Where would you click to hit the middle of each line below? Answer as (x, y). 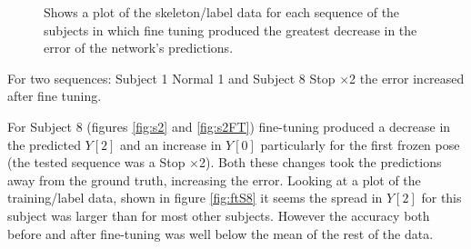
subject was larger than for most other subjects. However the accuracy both (219, 215)
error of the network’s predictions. (139, 48)
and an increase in (171, 144)
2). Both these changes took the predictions (320, 162)
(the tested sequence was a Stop (96, 162)
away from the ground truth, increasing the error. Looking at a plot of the (214, 179)
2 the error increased (407, 78)
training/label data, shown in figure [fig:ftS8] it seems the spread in (195, 198)
